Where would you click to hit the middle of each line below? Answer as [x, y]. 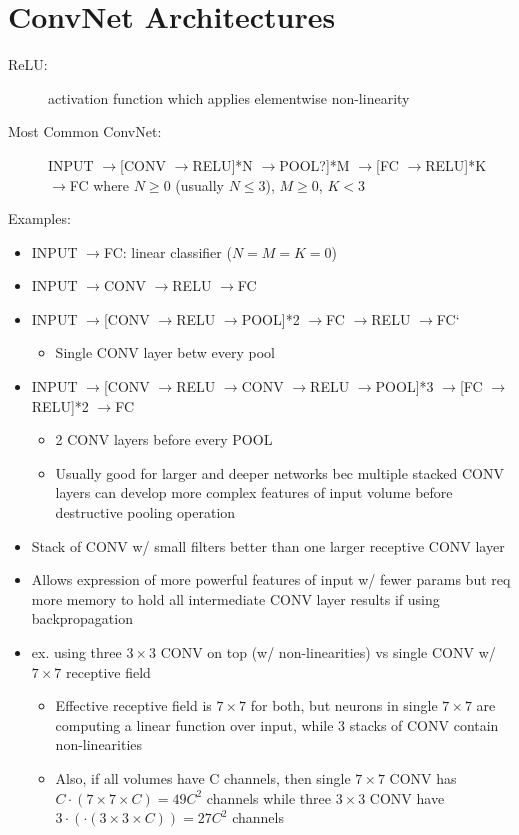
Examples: [39, 218]
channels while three [268, 797]
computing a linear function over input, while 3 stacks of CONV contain [277, 724]
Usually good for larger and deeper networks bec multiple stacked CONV [280, 472]
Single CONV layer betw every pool [165, 352]
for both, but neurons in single [344, 705]
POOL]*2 [270, 318]
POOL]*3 [404, 386]
